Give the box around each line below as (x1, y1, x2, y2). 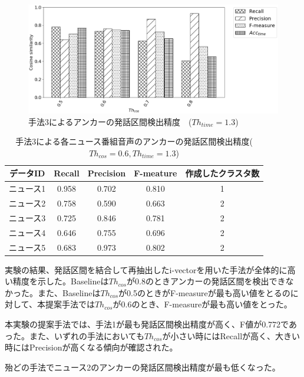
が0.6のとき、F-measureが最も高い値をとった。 (113, 298, 292, 310)
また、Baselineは (37, 286, 101, 299)
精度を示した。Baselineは (12, 275, 109, 287)
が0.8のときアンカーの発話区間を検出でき (127, 275, 286, 287)
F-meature (134, 167, 177, 179)
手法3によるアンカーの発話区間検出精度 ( (28, 115, 192, 127)
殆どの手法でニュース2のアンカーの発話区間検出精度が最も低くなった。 (5, 360, 280, 373)
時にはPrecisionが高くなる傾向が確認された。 (5, 341, 178, 353)
